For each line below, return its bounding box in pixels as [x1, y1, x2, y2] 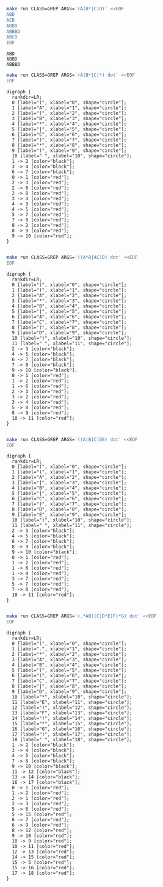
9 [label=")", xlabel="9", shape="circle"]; [12, 147, 127, 154]
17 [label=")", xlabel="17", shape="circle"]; [12, 731, 132, 738]
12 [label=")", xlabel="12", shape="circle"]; [12, 705, 132, 711]
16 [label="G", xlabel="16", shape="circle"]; [12, 726, 132, 732]
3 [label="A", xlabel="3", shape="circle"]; [12, 656, 127, 663]
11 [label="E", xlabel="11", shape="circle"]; [12, 699, 132, 706]
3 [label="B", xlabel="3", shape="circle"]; [12, 115, 127, 121]
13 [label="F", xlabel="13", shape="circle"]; [12, 710, 132, 716]
